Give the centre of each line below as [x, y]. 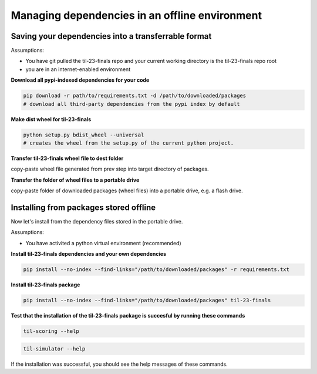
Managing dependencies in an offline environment [136, 15]
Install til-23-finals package [45, 285]
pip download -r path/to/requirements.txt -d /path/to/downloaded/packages [135, 96]
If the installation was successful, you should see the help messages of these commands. [119, 364]
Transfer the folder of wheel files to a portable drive [75, 180]
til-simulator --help [54, 349]
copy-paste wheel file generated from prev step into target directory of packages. [110, 169]
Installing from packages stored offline [83, 207]
